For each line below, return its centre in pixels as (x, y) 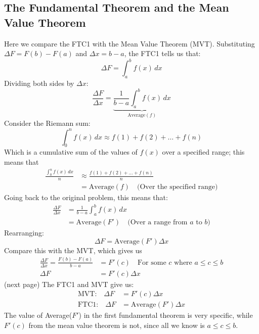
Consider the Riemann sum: (47, 123)
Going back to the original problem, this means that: (86, 197)
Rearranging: (24, 233)
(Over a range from (158, 223)
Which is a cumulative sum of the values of (71, 152)
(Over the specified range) (177, 187)
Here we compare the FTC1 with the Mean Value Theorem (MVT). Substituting (129, 43)
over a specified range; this (203, 152)
